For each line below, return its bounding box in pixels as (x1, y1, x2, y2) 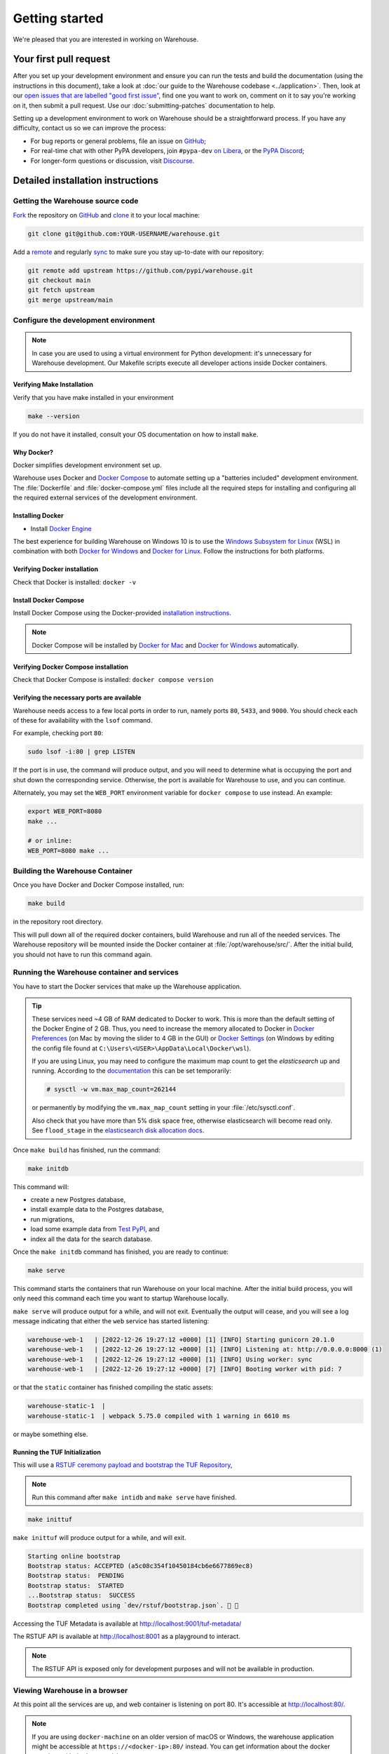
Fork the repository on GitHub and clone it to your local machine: (13, 210, 200, 219)
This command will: (13, 1182, 69, 1191)
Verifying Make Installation (13, 380, 94, 389)
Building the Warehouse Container (13, 866, 133, 876)
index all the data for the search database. (30, 1235, 153, 1243)
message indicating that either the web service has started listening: (13, 1317, 210, 1325)
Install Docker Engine (30, 524, 92, 533)
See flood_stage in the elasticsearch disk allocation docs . (32, 1126, 205, 1134)
